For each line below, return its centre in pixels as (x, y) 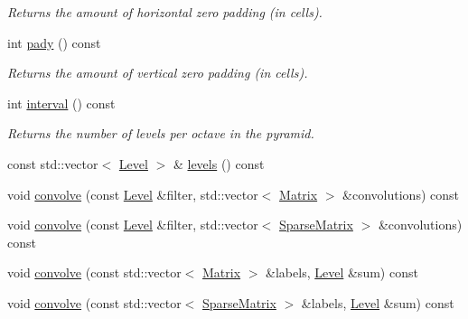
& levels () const (219, 163)
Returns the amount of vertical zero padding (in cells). (158, 73)
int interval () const (61, 103)
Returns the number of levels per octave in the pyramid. (161, 133)
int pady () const (54, 42)
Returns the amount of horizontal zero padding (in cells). (165, 12)
